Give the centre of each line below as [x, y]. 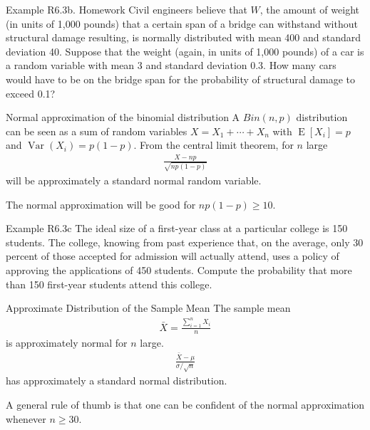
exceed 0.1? [31, 93]
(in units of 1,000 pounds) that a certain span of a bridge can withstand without [182, 23]
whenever [26, 418]
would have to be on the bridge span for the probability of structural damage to [180, 79]
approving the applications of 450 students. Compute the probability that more [179, 269]
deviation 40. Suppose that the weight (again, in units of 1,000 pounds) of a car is [185, 51]
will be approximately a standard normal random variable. [134, 180]
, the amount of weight [309, 9]
